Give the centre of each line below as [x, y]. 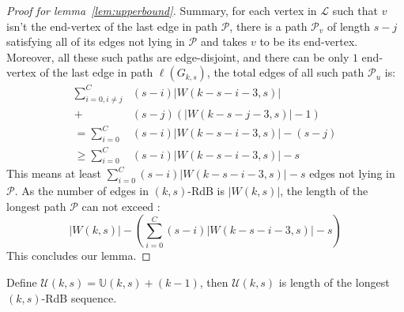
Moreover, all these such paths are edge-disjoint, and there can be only [178, 56]
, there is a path [268, 26]
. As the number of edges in [82, 191]
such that [355, 10]
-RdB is [206, 191]
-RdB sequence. [79, 297]
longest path [36, 206]
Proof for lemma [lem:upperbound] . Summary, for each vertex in [162, 10]
